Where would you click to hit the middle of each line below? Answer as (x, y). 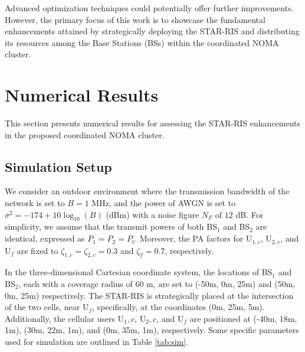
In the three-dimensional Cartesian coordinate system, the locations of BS (139, 272)
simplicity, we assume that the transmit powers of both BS (111, 226)
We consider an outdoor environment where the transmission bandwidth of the (147, 191)
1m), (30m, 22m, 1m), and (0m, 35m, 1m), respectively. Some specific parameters (152, 330)
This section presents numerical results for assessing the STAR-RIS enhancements (153, 123)
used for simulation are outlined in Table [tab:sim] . (97, 341)
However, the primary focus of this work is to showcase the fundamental (135, 19)
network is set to (35, 203)
